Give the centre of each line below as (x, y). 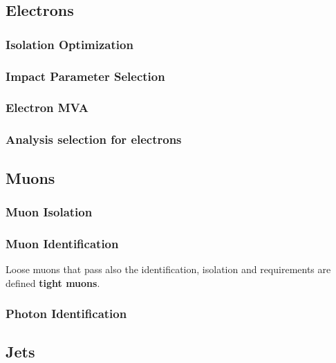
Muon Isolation (49, 211)
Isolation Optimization (69, 44)
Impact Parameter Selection (85, 76)
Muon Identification (62, 243)
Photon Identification (66, 314)
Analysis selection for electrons (94, 139)
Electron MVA (47, 108)
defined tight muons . (53, 282)
